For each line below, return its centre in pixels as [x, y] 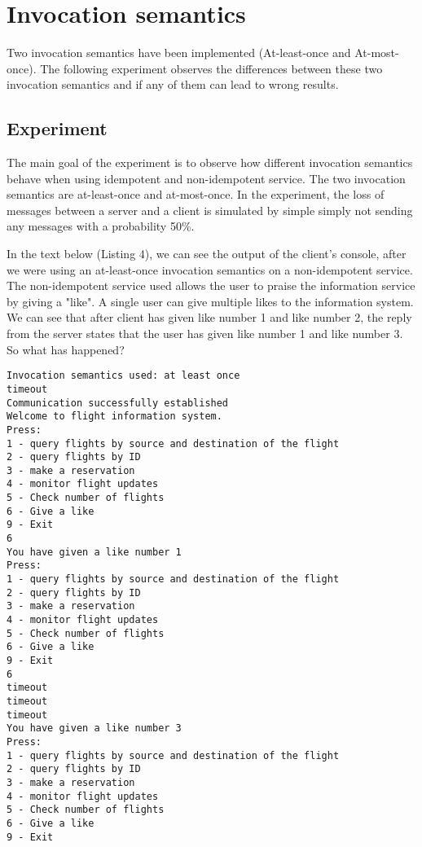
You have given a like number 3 [94, 729]
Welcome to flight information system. [114, 417]
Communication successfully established [118, 403]
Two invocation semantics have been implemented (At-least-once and [179, 53]
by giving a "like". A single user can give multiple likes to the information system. [210, 301]
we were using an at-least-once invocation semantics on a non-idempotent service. [210, 269]
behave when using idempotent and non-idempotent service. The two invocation [206, 178]
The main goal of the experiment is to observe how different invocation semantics [210, 162]
